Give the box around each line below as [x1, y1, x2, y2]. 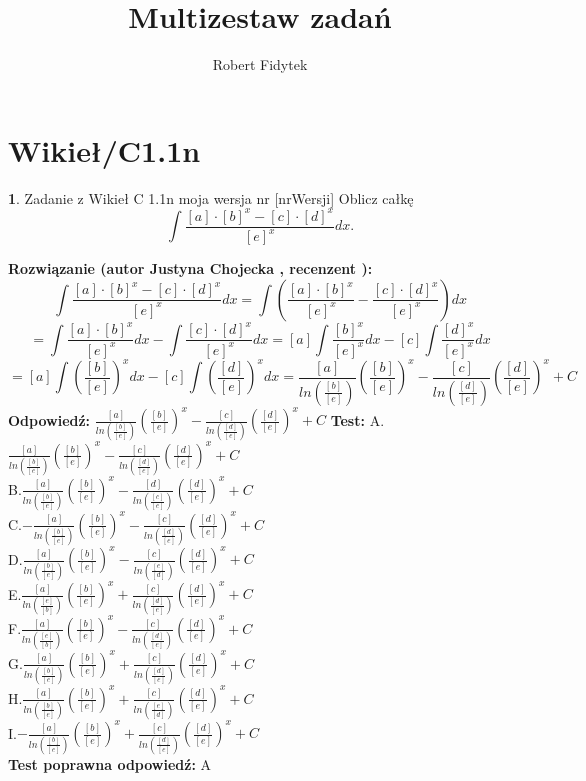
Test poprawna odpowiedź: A [8, 753, 212, 774]
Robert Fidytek [212, 54, 308, 75]
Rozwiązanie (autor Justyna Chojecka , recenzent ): [8, 258, 373, 279]
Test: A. [330, 409, 385, 430]
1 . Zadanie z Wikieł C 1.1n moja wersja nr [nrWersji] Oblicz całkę [8, 187, 414, 208]
